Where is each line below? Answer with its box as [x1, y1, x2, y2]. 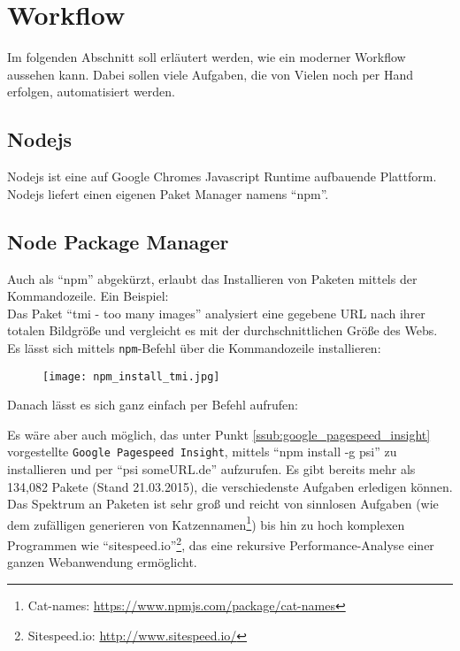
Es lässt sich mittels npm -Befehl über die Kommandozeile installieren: [7, 338, 381, 356]
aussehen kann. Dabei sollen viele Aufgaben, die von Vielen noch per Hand [7, 65, 413, 83]
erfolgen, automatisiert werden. [7, 82, 175, 101]
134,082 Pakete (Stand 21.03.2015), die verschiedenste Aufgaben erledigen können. [7, 477, 453, 495]
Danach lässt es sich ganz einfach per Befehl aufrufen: [7, 395, 298, 414]
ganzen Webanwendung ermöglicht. [7, 553, 197, 571]
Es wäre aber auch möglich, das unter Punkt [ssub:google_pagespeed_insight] [7, 425, 431, 443]
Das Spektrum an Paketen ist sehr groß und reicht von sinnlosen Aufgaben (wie [7, 494, 439, 513]
